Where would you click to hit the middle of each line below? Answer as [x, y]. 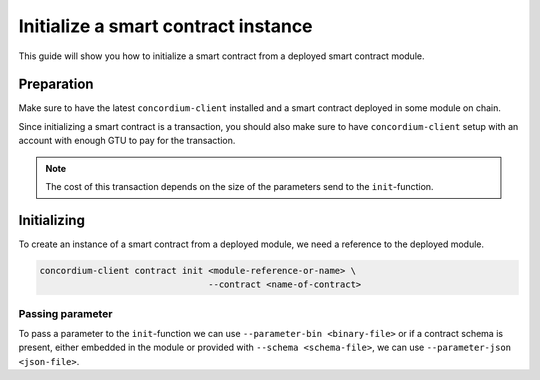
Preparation [56, 84]
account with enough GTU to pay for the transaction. [127, 141]
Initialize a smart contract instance [166, 26]
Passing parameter [65, 313]
